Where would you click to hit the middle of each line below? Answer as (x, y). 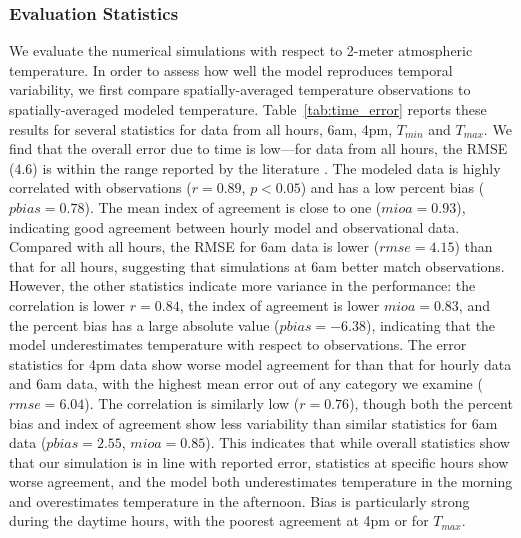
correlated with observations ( (100, 187)
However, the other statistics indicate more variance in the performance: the (242, 285)
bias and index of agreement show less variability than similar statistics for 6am (253, 422)
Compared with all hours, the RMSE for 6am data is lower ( (194, 246)
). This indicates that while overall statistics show (357, 442)
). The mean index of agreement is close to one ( (233, 206)
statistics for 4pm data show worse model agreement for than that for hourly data (260, 363)
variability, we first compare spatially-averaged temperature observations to (240, 89)
